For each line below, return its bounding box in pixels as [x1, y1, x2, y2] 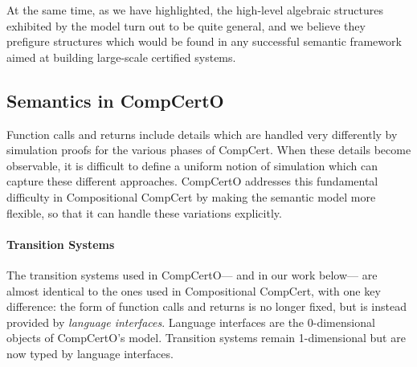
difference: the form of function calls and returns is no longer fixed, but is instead [6, 298, 407, 315]
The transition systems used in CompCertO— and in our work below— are [6, 266, 378, 283]
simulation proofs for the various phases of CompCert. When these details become [6, 141, 411, 158]
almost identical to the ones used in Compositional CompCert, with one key [6, 282, 381, 299]
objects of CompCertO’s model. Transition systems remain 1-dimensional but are [6, 329, 406, 346]
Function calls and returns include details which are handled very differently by [6, 125, 398, 142]
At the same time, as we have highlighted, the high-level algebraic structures [6, 2, 383, 18]
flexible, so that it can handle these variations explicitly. [6, 204, 282, 221]
